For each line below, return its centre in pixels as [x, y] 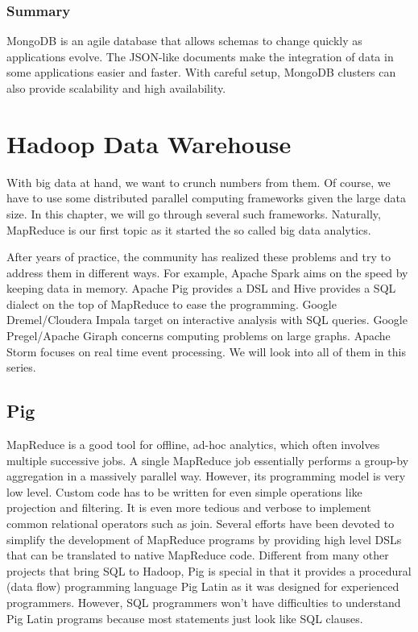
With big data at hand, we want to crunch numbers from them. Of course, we [199, 182]
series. [21, 367]
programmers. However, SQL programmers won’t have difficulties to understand [204, 602]
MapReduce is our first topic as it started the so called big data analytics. [189, 229]
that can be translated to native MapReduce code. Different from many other [198, 555]
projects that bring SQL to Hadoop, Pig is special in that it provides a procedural [209, 570]
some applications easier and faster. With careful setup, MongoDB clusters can [201, 72]
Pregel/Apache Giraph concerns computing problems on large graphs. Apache [199, 336]
